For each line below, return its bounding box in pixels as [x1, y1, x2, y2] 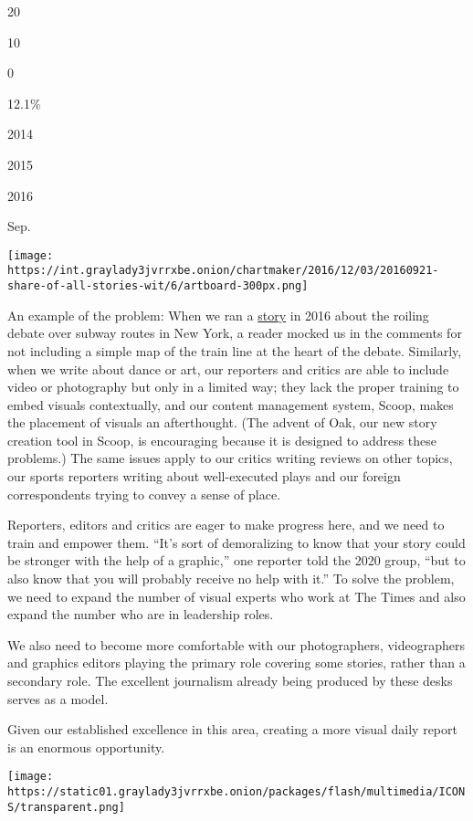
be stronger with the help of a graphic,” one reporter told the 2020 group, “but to [7, 551, 466, 570]
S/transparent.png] [7, 800, 125, 814]
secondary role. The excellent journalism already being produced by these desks [7, 671, 453, 689]
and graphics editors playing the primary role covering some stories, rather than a [7, 653, 466, 672]
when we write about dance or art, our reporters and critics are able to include [7, 359, 449, 378]
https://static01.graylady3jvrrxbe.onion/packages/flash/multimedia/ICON [7, 785, 466, 799]
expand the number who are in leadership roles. [7, 605, 274, 624]
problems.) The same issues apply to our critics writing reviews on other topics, [7, 448, 453, 468]
